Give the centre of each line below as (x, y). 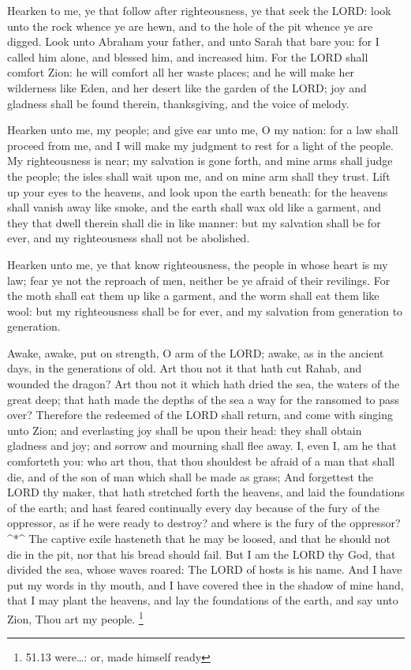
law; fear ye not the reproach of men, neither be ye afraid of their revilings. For (199, 280)
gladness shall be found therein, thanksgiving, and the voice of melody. (178, 103)
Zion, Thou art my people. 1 (75, 617)
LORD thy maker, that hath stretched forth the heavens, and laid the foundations (206, 492)
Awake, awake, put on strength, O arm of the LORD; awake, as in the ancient (196, 352)
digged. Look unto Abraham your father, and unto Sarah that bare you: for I (193, 41)
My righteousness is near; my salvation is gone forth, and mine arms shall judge (200, 161)
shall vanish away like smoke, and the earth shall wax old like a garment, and (194, 207)
